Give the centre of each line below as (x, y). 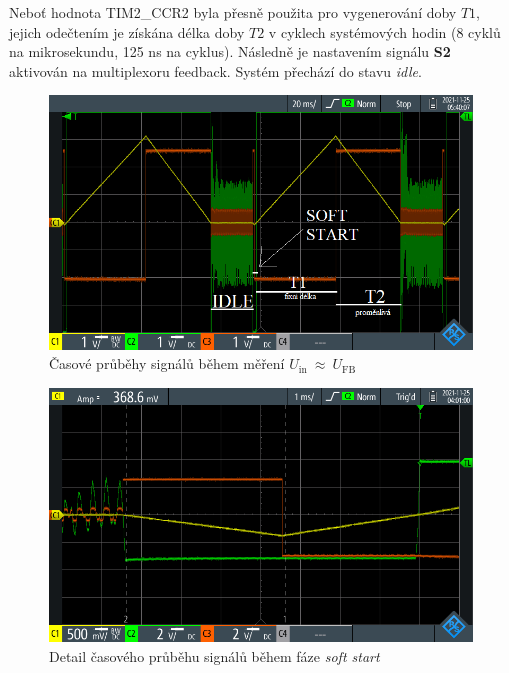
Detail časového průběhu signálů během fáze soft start (214, 655)
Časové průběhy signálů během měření (167, 363)
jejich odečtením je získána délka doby (127, 31)
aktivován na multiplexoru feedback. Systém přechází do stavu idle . (215, 70)
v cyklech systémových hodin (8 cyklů (384, 31)
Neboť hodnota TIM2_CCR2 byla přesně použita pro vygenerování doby (233, 12)
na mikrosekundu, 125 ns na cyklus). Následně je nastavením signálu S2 (230, 51)
